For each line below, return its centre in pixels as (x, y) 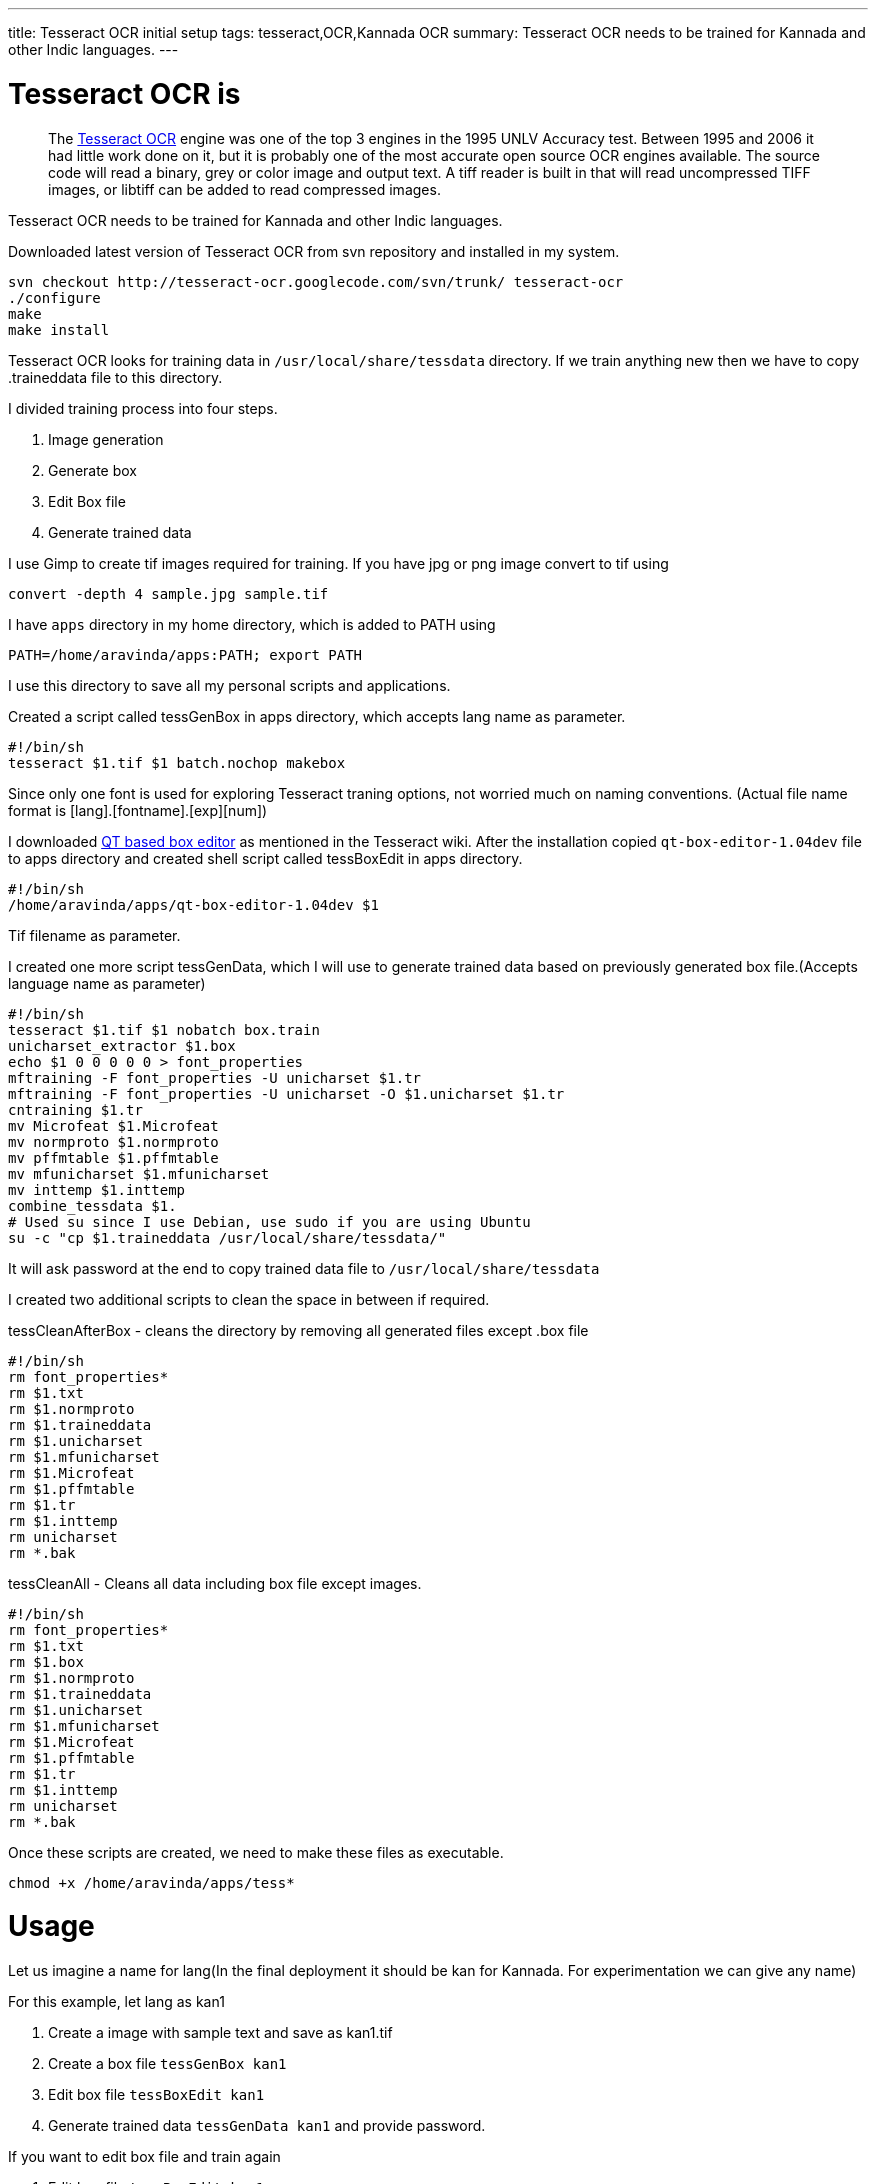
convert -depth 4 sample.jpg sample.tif (168, 593)
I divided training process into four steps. (143, 408)
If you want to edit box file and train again (144, 2156)
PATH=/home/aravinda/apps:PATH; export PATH (185, 654)
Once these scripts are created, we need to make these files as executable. (256, 1852)
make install (59, 329)
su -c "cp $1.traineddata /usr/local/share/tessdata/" (227, 1237)
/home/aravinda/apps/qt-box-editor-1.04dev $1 (193, 904)
